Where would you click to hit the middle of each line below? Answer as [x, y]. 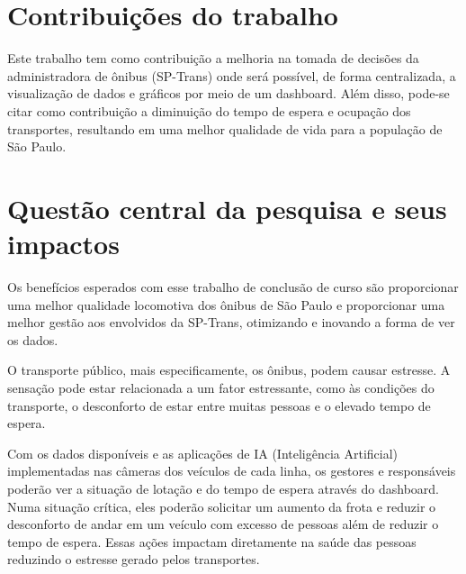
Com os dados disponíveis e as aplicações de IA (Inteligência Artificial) [203, 453]
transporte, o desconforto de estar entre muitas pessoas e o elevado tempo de [219, 405]
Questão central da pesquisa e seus [227, 208]
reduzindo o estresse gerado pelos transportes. [134, 559]
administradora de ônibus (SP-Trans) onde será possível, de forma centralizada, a [232, 75]
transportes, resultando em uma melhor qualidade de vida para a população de [225, 128]
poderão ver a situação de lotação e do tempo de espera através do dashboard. [223, 488]
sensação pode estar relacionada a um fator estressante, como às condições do [221, 387]
